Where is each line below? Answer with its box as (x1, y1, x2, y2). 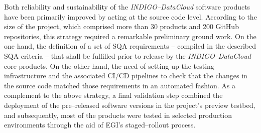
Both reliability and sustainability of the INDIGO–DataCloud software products (4, 2, 250, 12)
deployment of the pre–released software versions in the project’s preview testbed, (4, 99, 255, 110)
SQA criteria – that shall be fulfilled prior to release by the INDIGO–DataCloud (4, 50, 251, 61)
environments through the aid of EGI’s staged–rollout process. (4, 119, 196, 130)
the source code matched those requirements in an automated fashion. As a (4, 80, 235, 90)
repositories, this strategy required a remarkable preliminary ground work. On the (4, 31, 256, 41)
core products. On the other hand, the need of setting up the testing (4, 60, 214, 71)
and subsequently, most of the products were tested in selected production (4, 109, 232, 120)
